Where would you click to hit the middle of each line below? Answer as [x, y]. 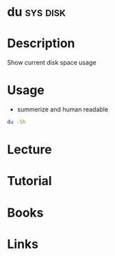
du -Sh [16, 122]
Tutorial [30, 181]
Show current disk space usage [52, 63]
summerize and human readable [62, 109]
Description [41, 44]
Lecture [30, 150]
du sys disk [37, 12]
